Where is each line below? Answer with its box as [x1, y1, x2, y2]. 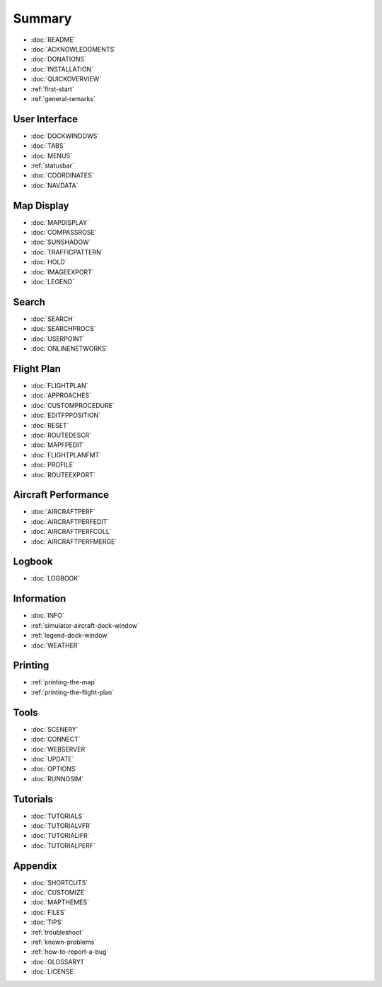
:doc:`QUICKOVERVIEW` [30, 75, 102, 83]
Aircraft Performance [13, 489, 110, 501]
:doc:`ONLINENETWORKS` [30, 344, 108, 353]
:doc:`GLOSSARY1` [30, 957, 86, 966]
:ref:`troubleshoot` [30, 928, 84, 936]
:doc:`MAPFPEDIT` [30, 440, 85, 449]
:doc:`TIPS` [30, 918, 64, 926]
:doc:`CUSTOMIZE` [30, 888, 86, 897]
